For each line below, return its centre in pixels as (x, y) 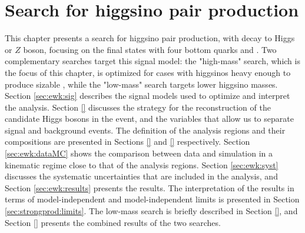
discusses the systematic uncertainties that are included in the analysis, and (141, 176)
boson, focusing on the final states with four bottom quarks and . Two (150, 49)
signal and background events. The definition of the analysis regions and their (145, 130)
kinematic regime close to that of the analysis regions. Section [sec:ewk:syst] (142, 164)
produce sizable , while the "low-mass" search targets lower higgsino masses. (141, 84)
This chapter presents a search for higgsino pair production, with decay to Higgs (150, 38)
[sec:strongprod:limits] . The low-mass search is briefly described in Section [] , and (151, 211)
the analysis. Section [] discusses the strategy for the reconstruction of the (138, 107)
